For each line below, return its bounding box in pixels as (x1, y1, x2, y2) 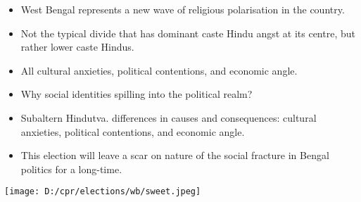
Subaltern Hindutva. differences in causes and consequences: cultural (20, 110, 317, 125)
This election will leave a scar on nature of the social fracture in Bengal (20, 148, 329, 163)
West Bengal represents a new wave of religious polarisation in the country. (20, 2, 345, 16)
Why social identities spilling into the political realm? (20, 87, 253, 101)
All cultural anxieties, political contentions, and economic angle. (20, 63, 298, 77)
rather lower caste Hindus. (20, 39, 134, 54)
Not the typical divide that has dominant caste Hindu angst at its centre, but (20, 25, 355, 40)
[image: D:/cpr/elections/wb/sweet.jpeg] (4, 187, 201, 197)
